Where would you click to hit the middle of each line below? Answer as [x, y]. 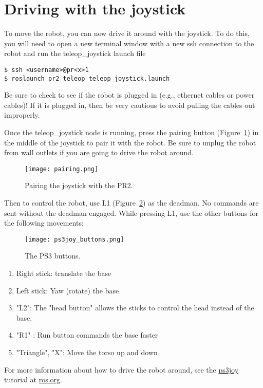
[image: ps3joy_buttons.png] [74, 239]
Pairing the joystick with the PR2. [79, 185]
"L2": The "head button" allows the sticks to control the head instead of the [135, 308]
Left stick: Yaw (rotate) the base [68, 290]
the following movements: [44, 223]
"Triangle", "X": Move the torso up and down [87, 352]
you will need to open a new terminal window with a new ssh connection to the [129, 43]
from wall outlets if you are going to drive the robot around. [99, 152]
